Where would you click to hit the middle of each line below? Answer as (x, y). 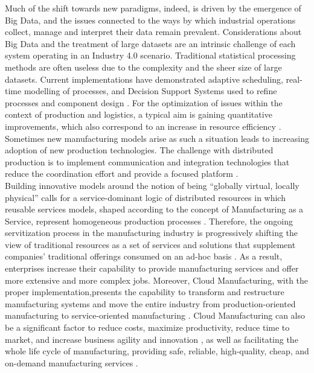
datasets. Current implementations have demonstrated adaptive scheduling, (144, 79)
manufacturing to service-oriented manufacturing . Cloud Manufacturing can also (155, 315)
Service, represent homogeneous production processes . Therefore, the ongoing (149, 221)
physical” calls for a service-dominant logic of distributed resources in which (145, 197)
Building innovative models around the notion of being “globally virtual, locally (152, 185)
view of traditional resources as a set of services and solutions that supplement (150, 244)
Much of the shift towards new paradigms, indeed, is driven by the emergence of (153, 8)
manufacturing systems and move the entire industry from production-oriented (150, 303)
